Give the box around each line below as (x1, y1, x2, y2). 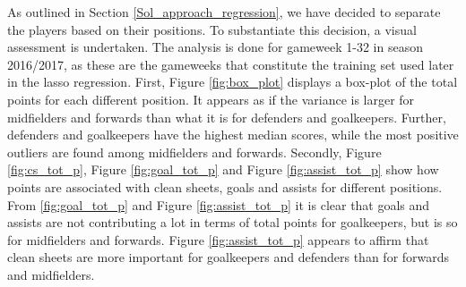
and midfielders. (7, 265, 95, 283)
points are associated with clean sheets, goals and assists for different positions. (7, 177, 443, 196)
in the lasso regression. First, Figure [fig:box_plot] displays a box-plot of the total (7, 72, 458, 91)
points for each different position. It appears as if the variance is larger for (7, 89, 415, 108)
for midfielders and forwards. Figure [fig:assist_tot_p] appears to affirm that (7, 230, 429, 249)
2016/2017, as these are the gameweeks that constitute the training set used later (7, 55, 454, 73)
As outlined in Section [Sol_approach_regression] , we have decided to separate (7, 3, 441, 21)
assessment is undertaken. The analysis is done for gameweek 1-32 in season (7, 38, 423, 56)
